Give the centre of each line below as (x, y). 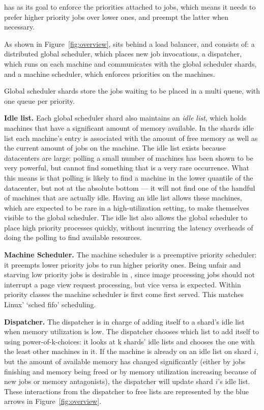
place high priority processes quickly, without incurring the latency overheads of (129, 227)
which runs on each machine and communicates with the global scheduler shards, (130, 63)
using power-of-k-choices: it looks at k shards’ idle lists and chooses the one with (129, 341)
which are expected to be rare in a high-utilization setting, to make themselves (127, 207)
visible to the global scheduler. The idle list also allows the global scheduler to (126, 217)
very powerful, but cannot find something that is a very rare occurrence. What (127, 168)
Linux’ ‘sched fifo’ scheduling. (50, 304)
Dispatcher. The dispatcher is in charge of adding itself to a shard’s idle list (124, 321)
